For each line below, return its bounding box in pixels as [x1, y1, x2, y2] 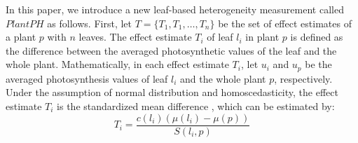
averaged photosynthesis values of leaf [6, 71, 168, 86]
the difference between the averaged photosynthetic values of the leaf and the [6, 43, 337, 57]
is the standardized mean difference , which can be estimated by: [57, 99, 335, 114]
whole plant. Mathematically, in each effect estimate [6, 57, 229, 71]
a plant [6, 29, 36, 44]
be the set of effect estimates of [218, 15, 352, 30]
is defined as [290, 29, 343, 44]
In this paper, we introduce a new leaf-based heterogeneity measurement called [6, 2, 344, 16]
